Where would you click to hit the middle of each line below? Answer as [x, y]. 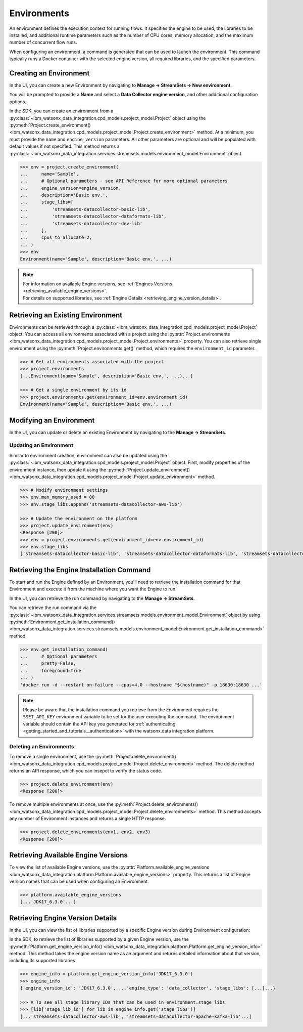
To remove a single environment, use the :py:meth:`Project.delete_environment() [93, 757]
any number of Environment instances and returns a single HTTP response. [88, 819]
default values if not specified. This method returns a [64, 146]
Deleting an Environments [42, 746]
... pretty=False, [48, 663]
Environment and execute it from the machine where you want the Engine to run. [93, 589]
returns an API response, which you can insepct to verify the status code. [86, 771]
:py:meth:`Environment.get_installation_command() [62, 622]
